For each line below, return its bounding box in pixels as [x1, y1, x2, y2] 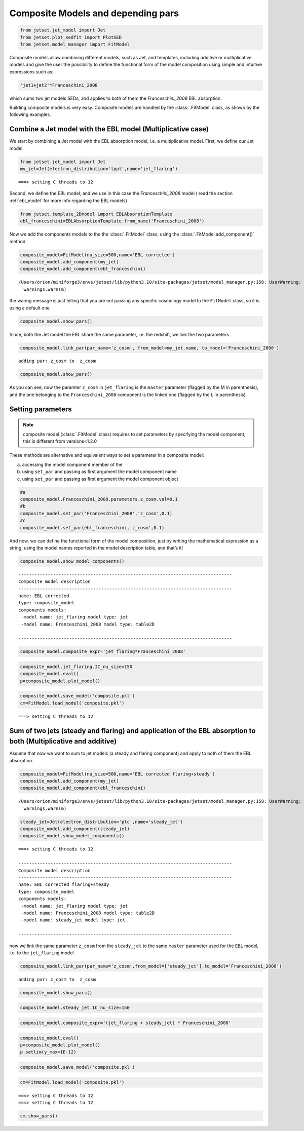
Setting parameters [9, 405, 72, 413]
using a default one [9, 304, 50, 311]
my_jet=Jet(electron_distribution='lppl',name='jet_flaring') [20, 166, 178, 172]
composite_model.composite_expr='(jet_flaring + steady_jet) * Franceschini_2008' [20, 1020, 232, 1026]
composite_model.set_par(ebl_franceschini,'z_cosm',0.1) [20, 525, 165, 530]
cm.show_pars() [20, 1113, 58, 1119]
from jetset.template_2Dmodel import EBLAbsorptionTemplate [20, 211, 173, 217]
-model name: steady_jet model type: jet [21, 917, 126, 923]
